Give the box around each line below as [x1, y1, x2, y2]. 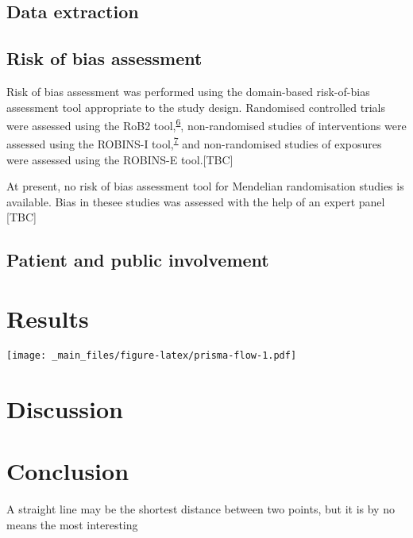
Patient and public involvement [6, 248, 269, 272]
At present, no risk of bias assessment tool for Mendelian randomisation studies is [6, 178, 404, 194]
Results [6, 302, 89, 335]
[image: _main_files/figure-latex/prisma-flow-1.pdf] [6, 349, 297, 361]
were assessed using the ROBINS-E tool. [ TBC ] [6, 151, 234, 167]
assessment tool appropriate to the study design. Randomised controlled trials [6, 98, 385, 115]
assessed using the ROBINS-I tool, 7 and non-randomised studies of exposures [6, 133, 382, 152]
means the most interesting [6, 516, 138, 532]
